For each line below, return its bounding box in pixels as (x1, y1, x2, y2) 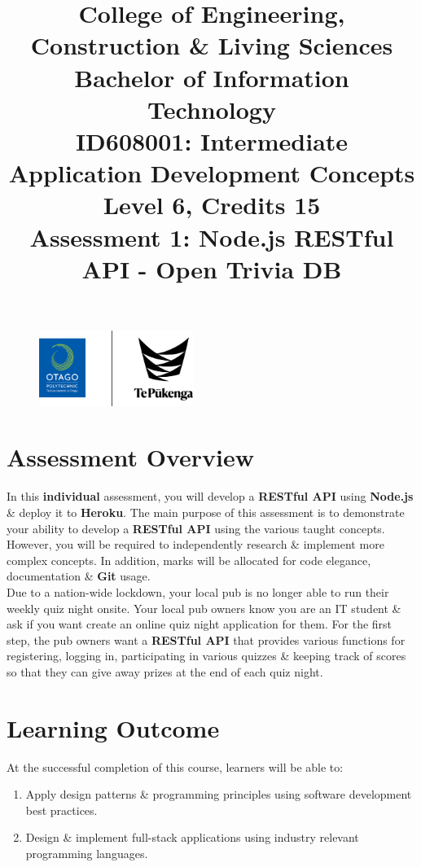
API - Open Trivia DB (81, 252, 342, 285)
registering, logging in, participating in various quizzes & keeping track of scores (7, 647, 406, 664)
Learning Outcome (7, 711, 220, 744)
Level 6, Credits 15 (103, 188, 321, 221)
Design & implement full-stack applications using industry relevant (25, 829, 359, 846)
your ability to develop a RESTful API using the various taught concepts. (7, 519, 385, 536)
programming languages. (25, 845, 148, 862)
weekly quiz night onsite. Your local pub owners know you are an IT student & (7, 599, 401, 616)
